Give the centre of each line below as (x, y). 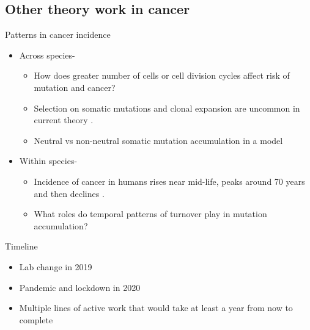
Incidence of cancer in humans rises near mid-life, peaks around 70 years (169, 181)
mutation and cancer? (75, 87)
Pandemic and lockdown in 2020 (80, 287)
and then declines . (69, 193)
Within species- (48, 161)
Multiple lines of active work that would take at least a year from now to (156, 308)
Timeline (21, 246)
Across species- (47, 55)
